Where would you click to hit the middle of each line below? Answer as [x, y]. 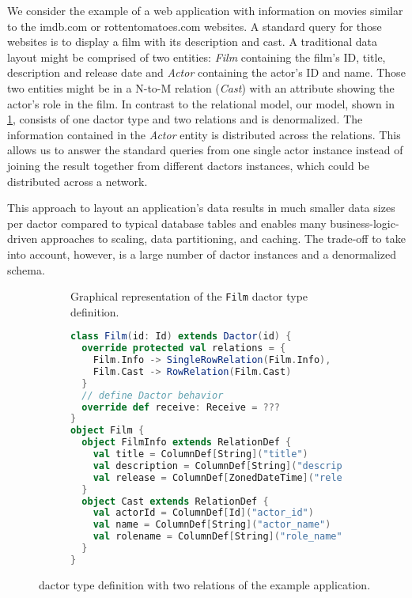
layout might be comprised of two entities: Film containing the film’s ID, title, [197, 57]
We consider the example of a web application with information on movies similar [205, 10]
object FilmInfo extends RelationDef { [187, 443]
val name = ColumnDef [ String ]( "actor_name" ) [212, 525]
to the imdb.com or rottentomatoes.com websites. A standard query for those [195, 26]
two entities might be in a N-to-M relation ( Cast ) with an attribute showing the [201, 87]
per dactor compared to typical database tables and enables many [167, 223]
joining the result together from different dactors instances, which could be [188, 165]
